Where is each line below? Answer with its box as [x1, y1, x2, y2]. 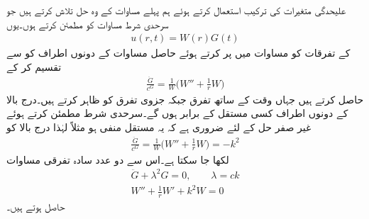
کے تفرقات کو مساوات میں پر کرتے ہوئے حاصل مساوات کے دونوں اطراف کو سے [6, 45, 351, 60]
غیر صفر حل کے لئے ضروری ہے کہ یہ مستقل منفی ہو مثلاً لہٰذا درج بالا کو [6, 119, 312, 134]
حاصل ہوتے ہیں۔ [6, 199, 65, 214]
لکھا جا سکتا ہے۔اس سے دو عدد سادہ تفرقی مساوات [6, 152, 229, 167]
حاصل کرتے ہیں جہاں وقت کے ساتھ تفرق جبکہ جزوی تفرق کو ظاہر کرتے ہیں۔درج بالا [6, 91, 364, 106]
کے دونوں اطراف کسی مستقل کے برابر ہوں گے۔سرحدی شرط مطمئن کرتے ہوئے [6, 106, 348, 120]
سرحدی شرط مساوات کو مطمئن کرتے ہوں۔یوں [6, 16, 169, 31]
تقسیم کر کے [6, 59, 62, 74]
